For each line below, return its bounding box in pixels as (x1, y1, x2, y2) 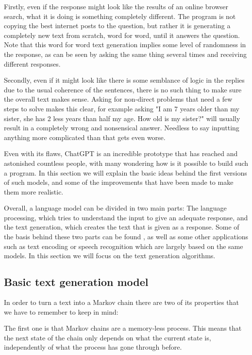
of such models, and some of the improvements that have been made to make (4, 177, 234, 187)
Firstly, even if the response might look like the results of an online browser (4, 1, 229, 11)
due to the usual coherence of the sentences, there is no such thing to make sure (4, 84, 242, 94)
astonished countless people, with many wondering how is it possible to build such (4, 158, 249, 168)
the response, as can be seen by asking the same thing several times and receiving (4, 49, 247, 59)
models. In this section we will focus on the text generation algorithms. (4, 250, 216, 261)
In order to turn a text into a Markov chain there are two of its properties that (4, 297, 239, 307)
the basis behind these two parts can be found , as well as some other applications (4, 231, 249, 242)
